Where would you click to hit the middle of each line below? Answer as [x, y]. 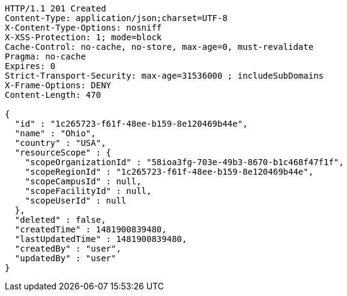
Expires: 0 [30, 66]
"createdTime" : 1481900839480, [91, 229]
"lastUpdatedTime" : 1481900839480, [101, 239]
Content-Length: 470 [53, 95]
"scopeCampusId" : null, [83, 181]
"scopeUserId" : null [76, 201]
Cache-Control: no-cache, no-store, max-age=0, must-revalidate [159, 47]
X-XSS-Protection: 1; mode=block [83, 37]
